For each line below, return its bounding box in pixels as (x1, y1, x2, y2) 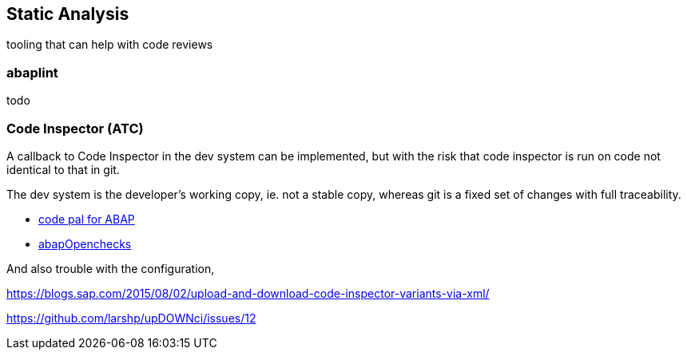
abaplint (6, 64, 58, 81)
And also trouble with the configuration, (6, 261, 215, 275)
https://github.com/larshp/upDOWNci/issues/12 (6, 311, 256, 325)
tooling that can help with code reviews (6, 38, 213, 52)
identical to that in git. (6, 162, 120, 176)
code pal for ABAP (38, 212, 135, 226)
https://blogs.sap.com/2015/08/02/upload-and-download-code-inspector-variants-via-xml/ (6, 286, 490, 300)
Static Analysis (6, 4, 129, 24)
